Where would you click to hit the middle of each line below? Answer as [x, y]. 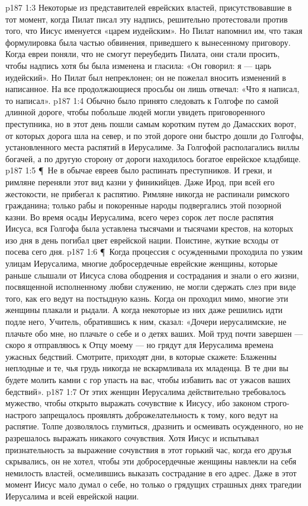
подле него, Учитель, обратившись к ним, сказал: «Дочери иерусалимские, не [146, 322]
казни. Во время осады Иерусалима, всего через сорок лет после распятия [139, 216]
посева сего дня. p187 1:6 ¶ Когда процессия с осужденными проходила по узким [154, 252]
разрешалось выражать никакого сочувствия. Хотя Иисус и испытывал [132, 437]
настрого [21, 414]
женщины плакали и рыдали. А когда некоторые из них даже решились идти [144, 310]
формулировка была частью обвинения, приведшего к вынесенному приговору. [148, 42]
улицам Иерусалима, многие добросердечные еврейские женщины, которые [142, 263]
